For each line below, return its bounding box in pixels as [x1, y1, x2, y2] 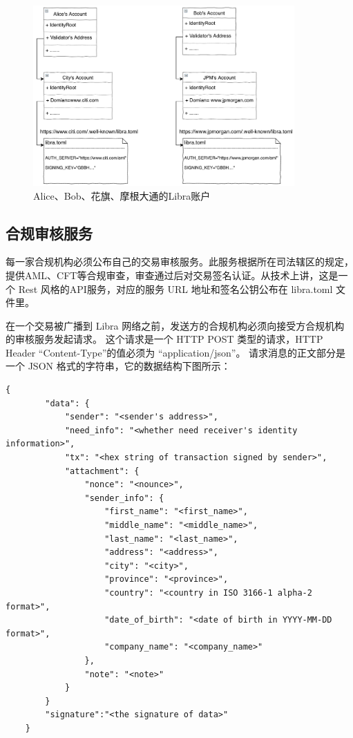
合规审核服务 [6, 222, 93, 243]
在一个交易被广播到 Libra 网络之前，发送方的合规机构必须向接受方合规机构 [6, 318, 345, 332]
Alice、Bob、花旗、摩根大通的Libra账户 [33, 188, 211, 202]
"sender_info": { [84, 493, 164, 503]
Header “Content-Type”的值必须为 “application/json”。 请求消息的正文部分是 [6, 345, 346, 359]
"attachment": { [64, 466, 140, 476]
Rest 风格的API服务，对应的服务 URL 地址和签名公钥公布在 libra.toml [18, 281, 333, 296]
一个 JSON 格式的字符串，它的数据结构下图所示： [6, 359, 231, 373]
